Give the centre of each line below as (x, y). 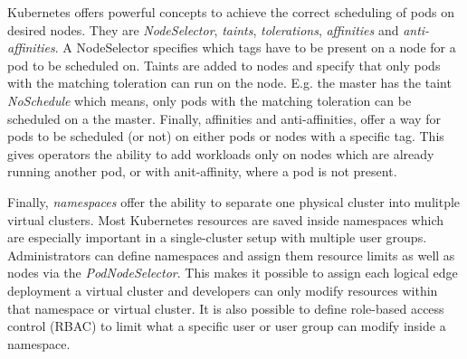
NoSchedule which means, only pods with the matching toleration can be (210, 100)
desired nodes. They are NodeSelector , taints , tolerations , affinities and (203, 29)
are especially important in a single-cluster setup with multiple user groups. (217, 237)
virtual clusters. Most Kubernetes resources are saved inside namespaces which (226, 219)
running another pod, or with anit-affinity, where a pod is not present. (202, 171)
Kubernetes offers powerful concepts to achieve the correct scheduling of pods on (231, 12)
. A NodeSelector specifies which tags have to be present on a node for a (255, 47)
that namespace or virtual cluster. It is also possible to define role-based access (226, 308)
